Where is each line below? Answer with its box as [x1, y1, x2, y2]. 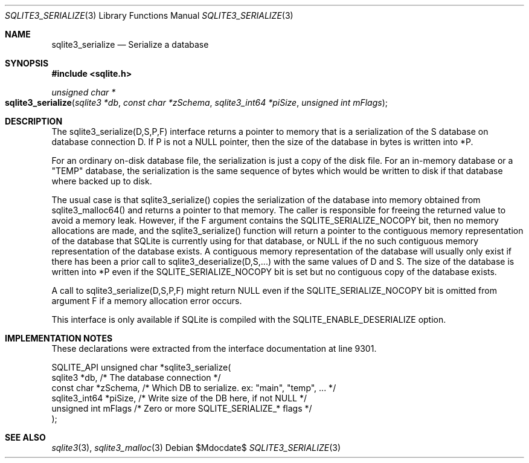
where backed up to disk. [51, 176, 152, 186]
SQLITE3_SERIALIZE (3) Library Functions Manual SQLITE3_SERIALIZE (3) [5, 10, 293, 21]
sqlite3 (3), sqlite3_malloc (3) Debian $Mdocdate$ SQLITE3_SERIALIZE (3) [51, 442, 341, 453]
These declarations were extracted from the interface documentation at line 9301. [51, 343, 377, 354]
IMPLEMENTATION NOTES [5, 333, 113, 343]
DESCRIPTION [5, 116, 63, 126]
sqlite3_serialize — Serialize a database [51, 39, 209, 50]
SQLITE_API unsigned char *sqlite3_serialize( [51, 362, 231, 372]
